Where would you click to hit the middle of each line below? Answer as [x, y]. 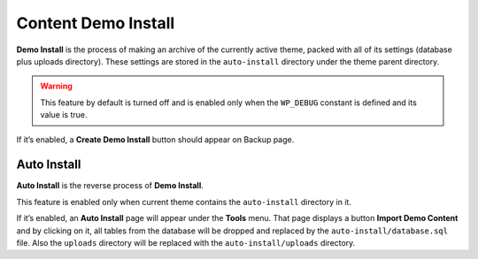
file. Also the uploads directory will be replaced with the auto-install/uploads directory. [186, 242]
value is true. [64, 115]
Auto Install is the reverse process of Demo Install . [110, 186]
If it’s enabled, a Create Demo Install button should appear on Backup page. [155, 139]
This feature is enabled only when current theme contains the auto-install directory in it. [184, 202]
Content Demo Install [96, 23]
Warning [56, 86]
